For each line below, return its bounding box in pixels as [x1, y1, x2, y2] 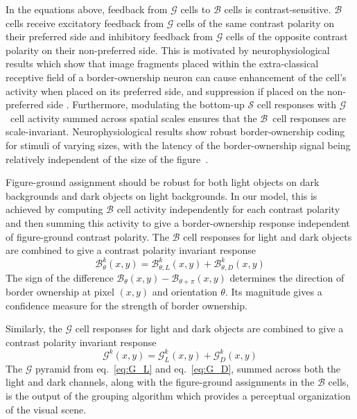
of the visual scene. [6, 402, 87, 416]
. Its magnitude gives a [225, 284, 322, 299]
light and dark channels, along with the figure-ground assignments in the [6, 375, 315, 389]
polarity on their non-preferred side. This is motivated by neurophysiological [6, 42, 330, 57]
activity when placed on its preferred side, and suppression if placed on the [6, 83, 324, 98]
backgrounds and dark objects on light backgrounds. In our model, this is [6, 188, 317, 203]
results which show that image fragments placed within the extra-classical [6, 56, 319, 71]
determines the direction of [229, 270, 345, 284]
